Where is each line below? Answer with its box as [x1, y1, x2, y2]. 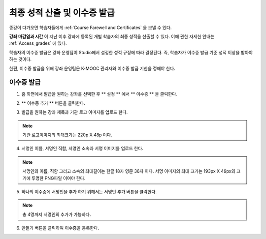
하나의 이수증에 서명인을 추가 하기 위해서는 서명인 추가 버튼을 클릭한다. [21, 188, 157, 194]
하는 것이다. [9, 57, 32, 62]
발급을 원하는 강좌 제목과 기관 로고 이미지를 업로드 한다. [21, 109, 128, 115]
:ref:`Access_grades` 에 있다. [9, 40, 67, 46]
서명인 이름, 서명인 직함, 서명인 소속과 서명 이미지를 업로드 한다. [21, 146, 144, 151]
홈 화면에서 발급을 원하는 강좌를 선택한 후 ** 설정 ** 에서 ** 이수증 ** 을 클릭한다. [21, 91, 177, 97]
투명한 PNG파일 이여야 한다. [31, 175, 86, 181]
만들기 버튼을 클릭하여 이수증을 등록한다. [21, 225, 100, 231]
